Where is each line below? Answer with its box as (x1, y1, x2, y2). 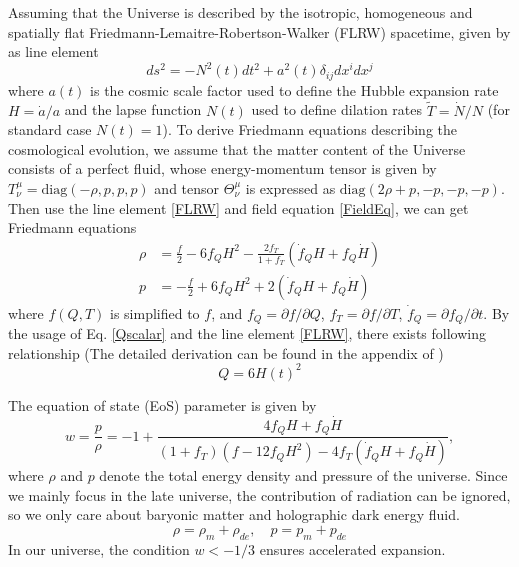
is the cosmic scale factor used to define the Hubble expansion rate (90, 79, 499, 100)
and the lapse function (64, 99, 202, 120)
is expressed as (245, 177, 336, 198)
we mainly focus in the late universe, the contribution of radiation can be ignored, (8, 484, 511, 505)
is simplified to (109, 302, 200, 323)
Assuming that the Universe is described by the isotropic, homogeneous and (8, 2, 473, 22)
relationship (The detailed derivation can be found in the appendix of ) (8, 342, 444, 363)
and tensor (154, 177, 220, 198)
